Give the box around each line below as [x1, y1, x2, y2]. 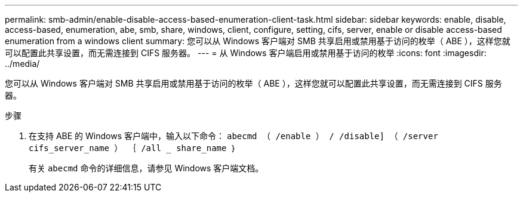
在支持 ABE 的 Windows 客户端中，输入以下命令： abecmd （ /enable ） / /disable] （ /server [29, 131, 438, 141]
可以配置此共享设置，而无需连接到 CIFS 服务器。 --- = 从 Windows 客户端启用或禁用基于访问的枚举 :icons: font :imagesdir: [5, 48, 487, 58]
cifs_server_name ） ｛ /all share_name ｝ [29, 143, 237, 153]
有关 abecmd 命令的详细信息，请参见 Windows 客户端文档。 [29, 163, 264, 173]
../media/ [5, 59, 40, 69]
